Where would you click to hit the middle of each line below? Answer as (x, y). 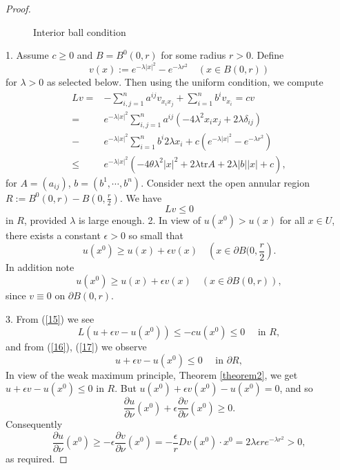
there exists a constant (53, 235)
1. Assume (27, 55)
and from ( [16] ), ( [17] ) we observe (76, 347)
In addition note (40, 267)
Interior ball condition (80, 31)
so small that (156, 235)
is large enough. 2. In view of (140, 219)
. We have (141, 197)
